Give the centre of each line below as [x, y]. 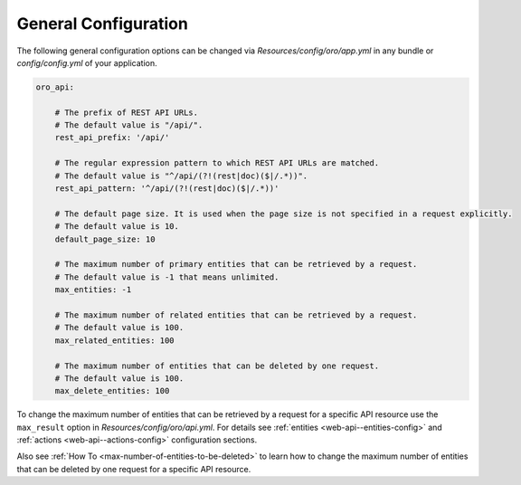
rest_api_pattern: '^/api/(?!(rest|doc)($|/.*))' [167, 189]
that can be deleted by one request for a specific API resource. [134, 469]
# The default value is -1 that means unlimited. [167, 277]
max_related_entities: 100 [115, 340]
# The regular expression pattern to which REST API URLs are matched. [217, 163]
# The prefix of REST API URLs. [127, 112]
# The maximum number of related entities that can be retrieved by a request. [236, 315]
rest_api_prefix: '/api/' [112, 138]
